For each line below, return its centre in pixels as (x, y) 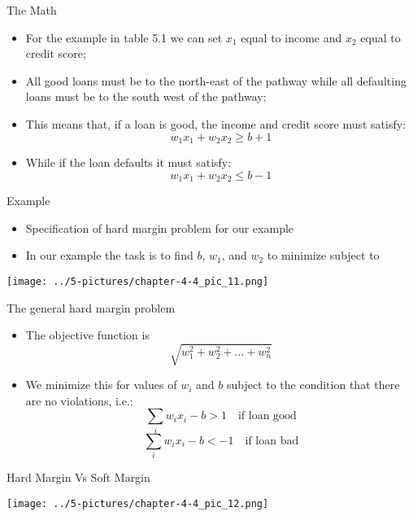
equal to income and (291, 37)
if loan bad (272, 441)
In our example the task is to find (109, 255)
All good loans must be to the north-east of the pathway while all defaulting (216, 80)
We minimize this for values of (101, 385)
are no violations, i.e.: (79, 400)
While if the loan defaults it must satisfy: (128, 162)
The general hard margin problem (91, 307)
